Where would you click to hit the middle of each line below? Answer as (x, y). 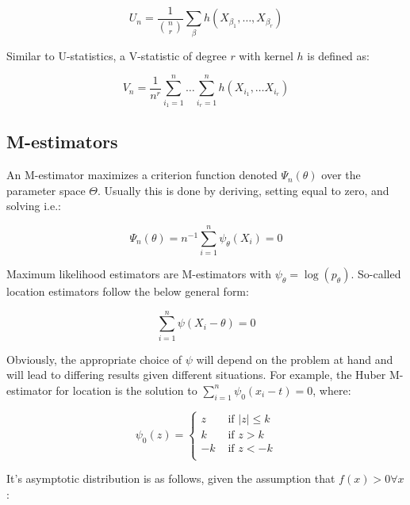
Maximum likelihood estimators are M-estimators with (139, 274)
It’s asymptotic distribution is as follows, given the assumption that (171, 478)
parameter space (46, 190)
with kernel (266, 55)
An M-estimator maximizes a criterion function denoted (142, 175)
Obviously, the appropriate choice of (94, 359)
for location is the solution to (126, 390)
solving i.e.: (34, 206)
